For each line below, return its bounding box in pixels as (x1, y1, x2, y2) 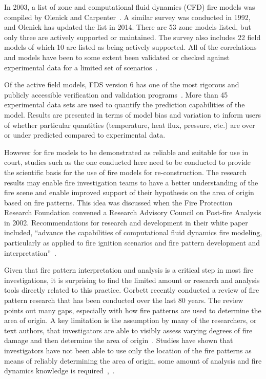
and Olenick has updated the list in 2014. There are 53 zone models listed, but (4, 22, 251, 32)
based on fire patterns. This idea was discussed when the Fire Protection (4, 197, 233, 207)
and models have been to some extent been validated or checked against (4, 51, 230, 62)
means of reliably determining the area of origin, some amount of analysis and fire (4, 355, 262, 366)
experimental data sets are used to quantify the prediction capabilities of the (4, 99, 245, 110)
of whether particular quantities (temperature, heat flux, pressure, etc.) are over (4, 119, 255, 130)
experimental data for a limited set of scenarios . (4, 62, 158, 72)
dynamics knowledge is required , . (4, 365, 115, 376)
